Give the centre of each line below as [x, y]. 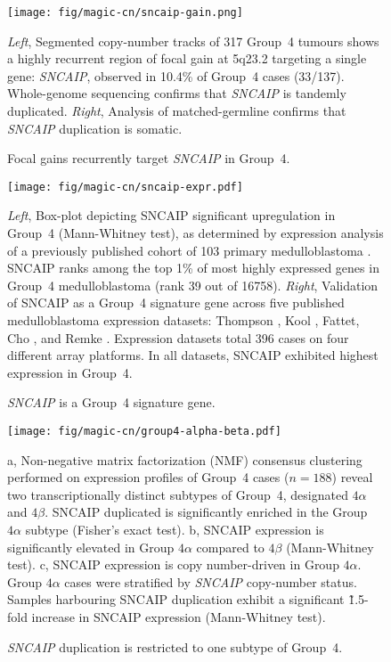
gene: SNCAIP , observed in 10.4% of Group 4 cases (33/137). [176, 75]
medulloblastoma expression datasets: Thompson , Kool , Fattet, [183, 320]
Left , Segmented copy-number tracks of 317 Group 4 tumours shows [193, 41]
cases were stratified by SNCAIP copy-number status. [211, 581]
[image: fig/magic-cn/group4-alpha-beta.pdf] [144, 431]
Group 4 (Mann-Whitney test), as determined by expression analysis [195, 233]
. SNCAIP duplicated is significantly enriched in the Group [206, 512]
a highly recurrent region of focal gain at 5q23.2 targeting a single [187, 58]
